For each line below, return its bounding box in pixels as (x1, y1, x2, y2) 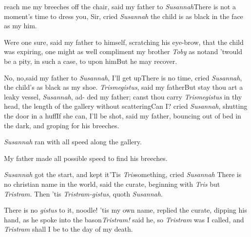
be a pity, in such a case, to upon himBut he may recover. (4, 56, 177, 66)
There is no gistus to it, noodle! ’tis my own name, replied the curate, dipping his (4, 205, 247, 215)
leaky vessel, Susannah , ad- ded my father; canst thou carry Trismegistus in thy (4, 91, 242, 101)
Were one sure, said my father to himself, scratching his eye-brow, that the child (4, 37, 244, 47)
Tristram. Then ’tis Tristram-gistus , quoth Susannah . (4, 188, 163, 198)
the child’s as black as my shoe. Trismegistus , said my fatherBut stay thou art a (4, 82, 243, 92)
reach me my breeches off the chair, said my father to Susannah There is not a (4, 1, 236, 11)
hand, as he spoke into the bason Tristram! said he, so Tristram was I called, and (4, 214, 244, 224)
